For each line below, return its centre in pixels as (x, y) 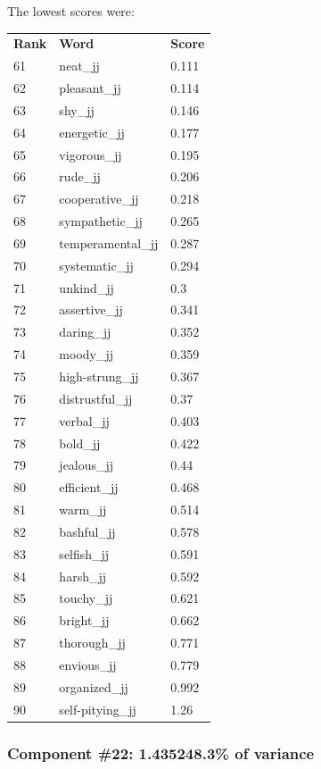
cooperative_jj (99, 199)
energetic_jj (92, 132)
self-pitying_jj (98, 709)
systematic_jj (96, 265)
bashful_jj (87, 531)
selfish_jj (84, 553)
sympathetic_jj (101, 221)
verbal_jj (84, 420)
